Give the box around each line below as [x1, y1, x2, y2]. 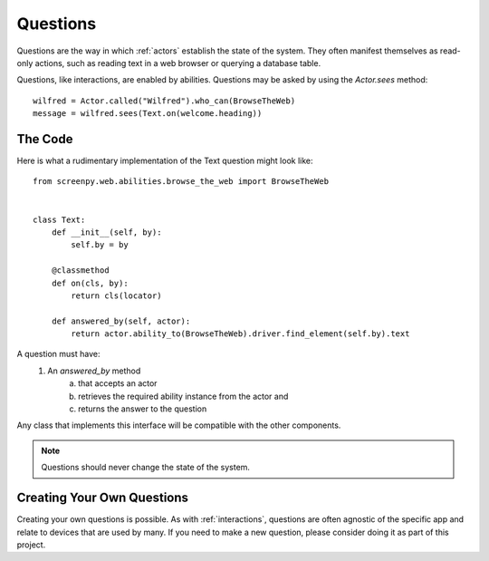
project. [16, 539, 46, 550]
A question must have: [16, 349, 101, 360]
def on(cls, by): [51, 277, 129, 288]
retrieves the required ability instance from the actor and [78, 391, 289, 401]
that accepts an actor [78, 378, 158, 389]
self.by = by [71, 240, 129, 250]
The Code [16, 131, 73, 147]
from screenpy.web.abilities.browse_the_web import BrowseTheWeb [33, 177, 330, 187]
